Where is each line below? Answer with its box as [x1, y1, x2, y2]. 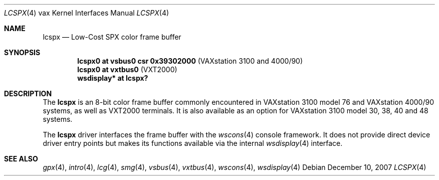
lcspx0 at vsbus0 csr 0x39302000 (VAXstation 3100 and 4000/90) [77, 57, 303, 65]
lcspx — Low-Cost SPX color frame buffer [43, 33, 181, 41]
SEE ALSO [4, 154, 38, 163]
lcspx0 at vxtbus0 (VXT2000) [77, 65, 177, 74]
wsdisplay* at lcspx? [77, 74, 148, 82]
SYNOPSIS [4, 48, 41, 57]
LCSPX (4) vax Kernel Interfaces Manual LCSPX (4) [4, 9, 169, 17]
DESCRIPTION [4, 89, 52, 98]
